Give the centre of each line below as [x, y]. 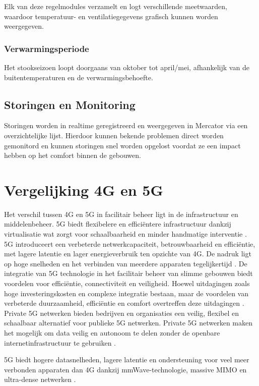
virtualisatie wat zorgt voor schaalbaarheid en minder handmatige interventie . [125, 234]
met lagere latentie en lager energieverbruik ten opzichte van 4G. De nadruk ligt [128, 254]
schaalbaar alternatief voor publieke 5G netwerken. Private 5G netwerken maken [128, 323]
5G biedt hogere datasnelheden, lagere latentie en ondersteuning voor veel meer [127, 360]
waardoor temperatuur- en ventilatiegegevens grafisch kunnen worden [111, 16]
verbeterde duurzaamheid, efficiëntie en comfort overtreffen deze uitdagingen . [124, 303]
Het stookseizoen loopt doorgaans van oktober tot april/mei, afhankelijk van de [127, 67]
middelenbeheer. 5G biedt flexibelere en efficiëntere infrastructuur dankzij [118, 224]
